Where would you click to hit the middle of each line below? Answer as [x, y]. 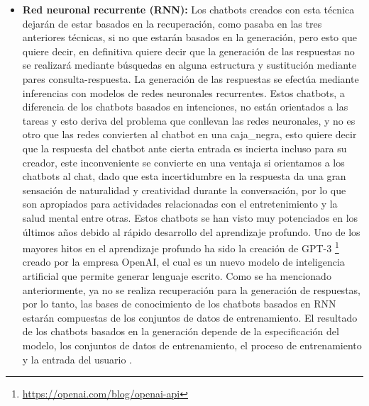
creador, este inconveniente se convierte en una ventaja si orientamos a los [183, 162]
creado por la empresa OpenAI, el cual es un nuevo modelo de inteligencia [183, 262]
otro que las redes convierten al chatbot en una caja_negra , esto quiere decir [189, 134]
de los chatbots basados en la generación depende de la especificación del [181, 331]
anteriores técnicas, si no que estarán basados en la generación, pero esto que [190, 37]
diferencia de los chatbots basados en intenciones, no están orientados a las [185, 107]
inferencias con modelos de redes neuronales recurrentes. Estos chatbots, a [183, 92]
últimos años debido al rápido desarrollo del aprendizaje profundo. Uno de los [191, 231]
